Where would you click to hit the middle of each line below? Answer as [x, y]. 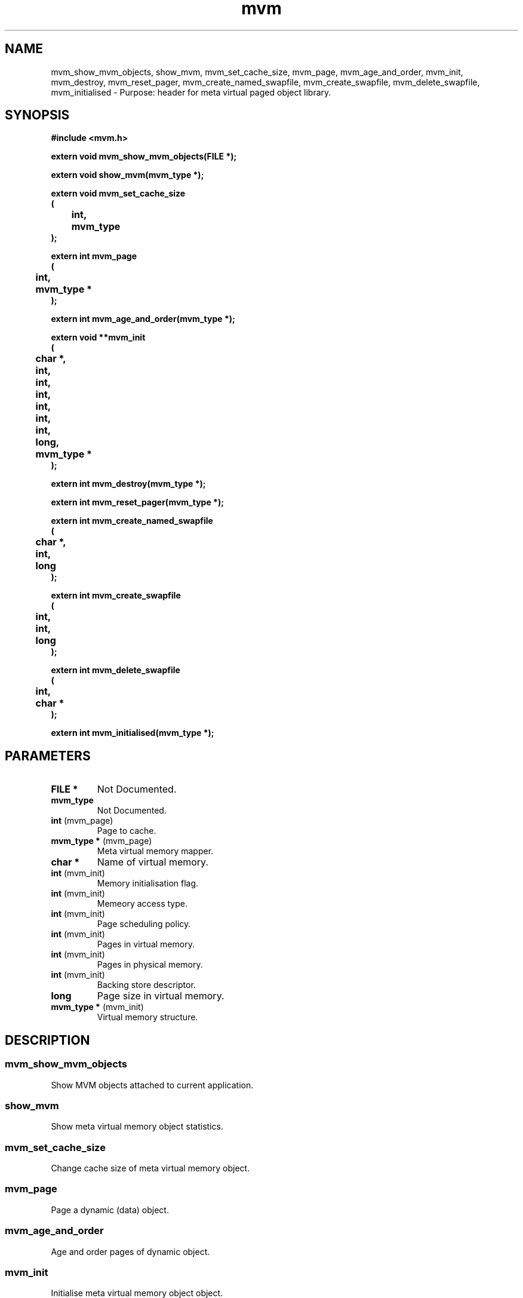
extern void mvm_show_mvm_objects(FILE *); [144, 157]
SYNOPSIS [37, 115]
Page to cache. [127, 831]
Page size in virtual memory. [161, 996]
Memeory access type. [142, 904]
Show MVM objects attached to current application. [152, 1085]
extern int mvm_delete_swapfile [116, 670]
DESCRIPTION [47, 1040]
